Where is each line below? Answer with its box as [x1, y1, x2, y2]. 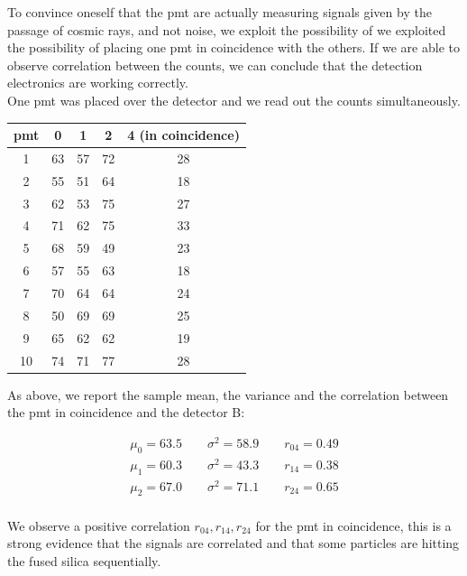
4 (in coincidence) [127, 125, 240, 144]
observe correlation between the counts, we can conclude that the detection [7, 55, 423, 74]
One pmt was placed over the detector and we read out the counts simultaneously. [7, 90, 461, 109]
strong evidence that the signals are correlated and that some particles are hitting [7, 534, 460, 553]
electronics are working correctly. [7, 73, 188, 92]
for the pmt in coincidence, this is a [255, 516, 452, 534]
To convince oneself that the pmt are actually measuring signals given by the [7, 3, 432, 21]
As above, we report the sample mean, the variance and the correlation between [7, 385, 449, 404]
